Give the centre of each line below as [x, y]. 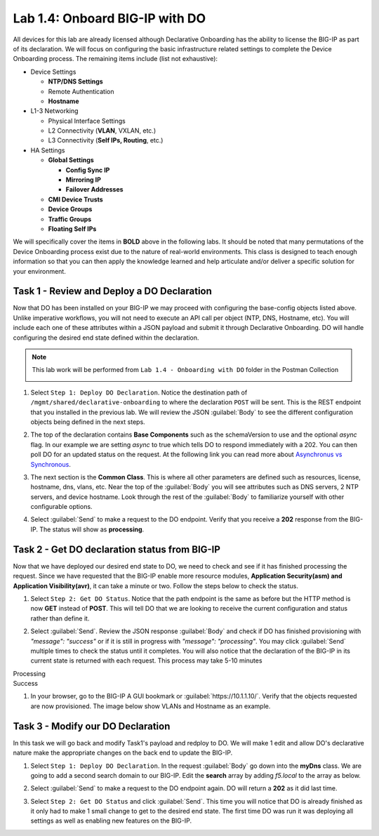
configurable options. [61, 507]
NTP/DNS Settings [75, 81]
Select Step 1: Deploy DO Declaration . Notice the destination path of [139, 392]
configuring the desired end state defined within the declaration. [106, 338]
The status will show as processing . [92, 529]
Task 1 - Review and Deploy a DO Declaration [112, 291]
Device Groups [70, 209]
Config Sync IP [88, 170]
